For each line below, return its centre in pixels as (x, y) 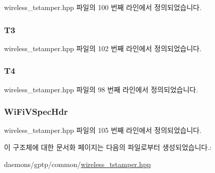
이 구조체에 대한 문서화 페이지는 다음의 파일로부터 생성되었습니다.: (108, 147)
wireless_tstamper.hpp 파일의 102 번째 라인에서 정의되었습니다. (103, 48)
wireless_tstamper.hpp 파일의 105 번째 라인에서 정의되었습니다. (103, 130)
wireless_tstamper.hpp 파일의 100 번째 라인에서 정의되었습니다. (103, 7)
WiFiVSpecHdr (36, 112)
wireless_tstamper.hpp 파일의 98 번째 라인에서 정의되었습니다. (101, 89)
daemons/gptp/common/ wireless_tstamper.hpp (77, 164)
